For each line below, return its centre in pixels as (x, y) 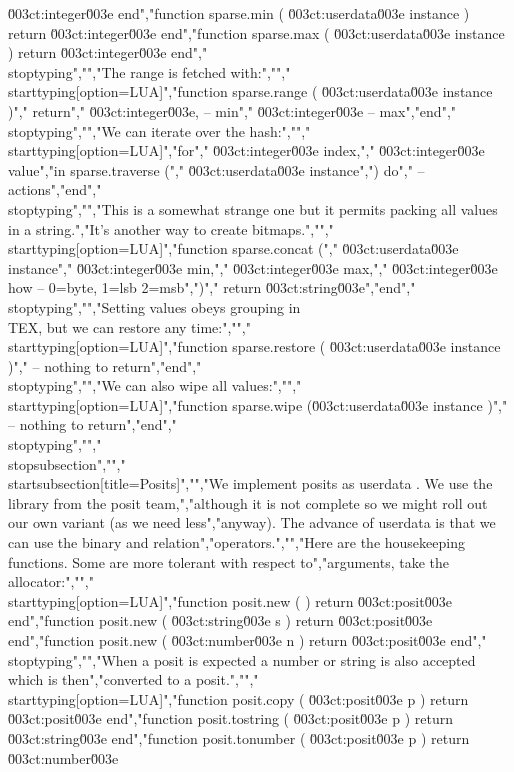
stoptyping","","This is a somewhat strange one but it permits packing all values (253, 208)
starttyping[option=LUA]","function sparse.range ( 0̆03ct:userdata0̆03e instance (250, 91)
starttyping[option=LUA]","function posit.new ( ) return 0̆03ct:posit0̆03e (230, 600)
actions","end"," (55, 189)
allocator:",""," (51, 581)
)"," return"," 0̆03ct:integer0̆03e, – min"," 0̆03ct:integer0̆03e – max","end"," (232, 110)
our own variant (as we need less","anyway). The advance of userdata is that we (252, 522)
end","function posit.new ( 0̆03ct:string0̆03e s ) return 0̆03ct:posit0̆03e (220, 620)
